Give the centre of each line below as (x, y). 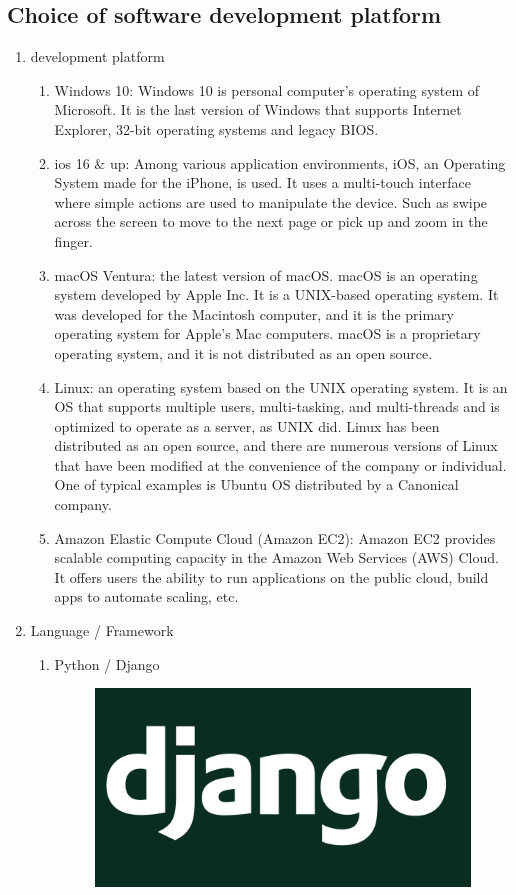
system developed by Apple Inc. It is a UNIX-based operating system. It (276, 294)
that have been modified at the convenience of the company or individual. (280, 464)
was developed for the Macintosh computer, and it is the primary (254, 313)
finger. (73, 240)
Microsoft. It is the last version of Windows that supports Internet (258, 109)
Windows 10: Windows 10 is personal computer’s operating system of (267, 89)
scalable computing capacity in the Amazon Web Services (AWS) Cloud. (276, 557)
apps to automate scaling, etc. (146, 596)
